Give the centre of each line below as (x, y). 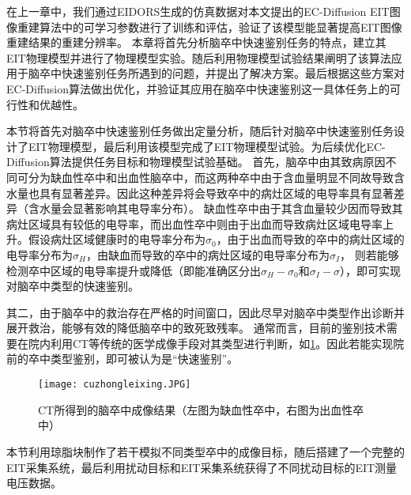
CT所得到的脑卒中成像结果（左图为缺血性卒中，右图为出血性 (196, 409)
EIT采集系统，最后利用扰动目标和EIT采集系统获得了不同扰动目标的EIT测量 (202, 467)
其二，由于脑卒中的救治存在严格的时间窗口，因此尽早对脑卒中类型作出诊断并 (205, 312)
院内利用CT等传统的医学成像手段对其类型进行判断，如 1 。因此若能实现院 (216, 343)
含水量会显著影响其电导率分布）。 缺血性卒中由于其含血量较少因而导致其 (215, 208)
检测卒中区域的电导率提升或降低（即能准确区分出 (134, 270)
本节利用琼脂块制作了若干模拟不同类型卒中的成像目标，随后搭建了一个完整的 (205, 451)
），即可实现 (370, 270)
